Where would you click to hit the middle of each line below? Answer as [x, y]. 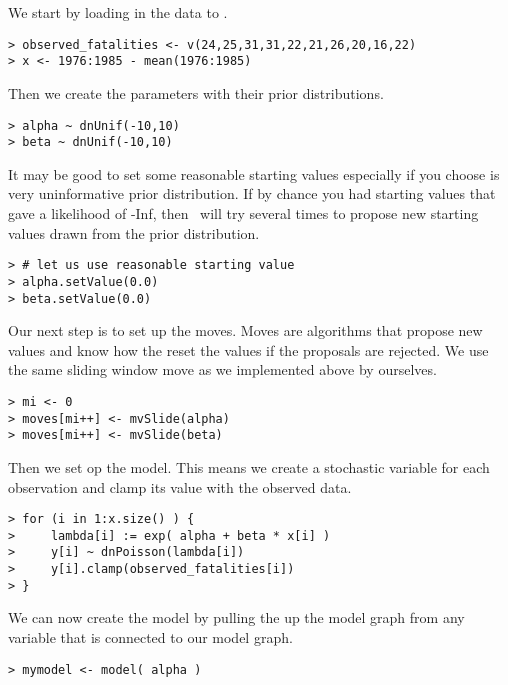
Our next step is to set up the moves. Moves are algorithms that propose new [245, 330]
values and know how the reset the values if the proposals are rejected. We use [248, 349]
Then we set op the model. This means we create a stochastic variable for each [249, 466]
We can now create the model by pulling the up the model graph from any [236, 617]
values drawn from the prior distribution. [134, 232]
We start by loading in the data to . [118, 12]
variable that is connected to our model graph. [150, 636]
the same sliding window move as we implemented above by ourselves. [222, 369]
